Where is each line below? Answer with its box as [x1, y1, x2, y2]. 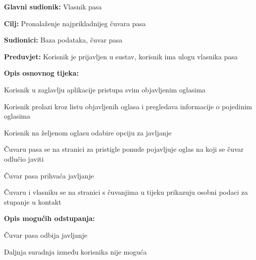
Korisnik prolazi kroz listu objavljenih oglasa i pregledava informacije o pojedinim [4, 101, 252, 111]
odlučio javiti [4, 153, 44, 164]
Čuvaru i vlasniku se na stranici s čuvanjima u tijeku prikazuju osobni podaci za [4, 187, 248, 197]
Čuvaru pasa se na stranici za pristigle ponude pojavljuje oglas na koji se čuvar [4, 144, 244, 154]
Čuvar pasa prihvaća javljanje [4, 170, 94, 180]
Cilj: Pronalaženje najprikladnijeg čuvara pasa [4, 18, 146, 28]
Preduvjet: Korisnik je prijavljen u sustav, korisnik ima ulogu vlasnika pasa [4, 51, 238, 61]
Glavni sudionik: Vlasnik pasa [4, 1, 102, 11]
